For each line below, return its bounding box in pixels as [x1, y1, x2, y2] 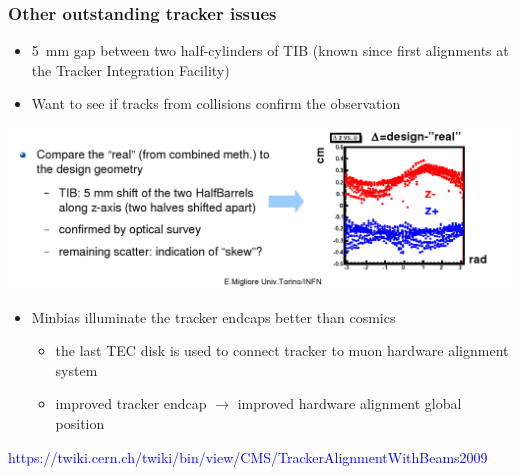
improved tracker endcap [55, 393, 207, 414]
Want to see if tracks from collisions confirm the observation [31, 93, 401, 114]
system [55, 359, 98, 380]
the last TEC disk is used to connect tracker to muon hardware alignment [55, 340, 509, 361]
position [55, 412, 105, 433]
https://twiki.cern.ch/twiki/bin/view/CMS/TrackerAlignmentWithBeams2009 [8, 446, 488, 467]
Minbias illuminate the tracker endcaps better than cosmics [31, 306, 396, 327]
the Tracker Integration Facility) [31, 59, 230, 80]
